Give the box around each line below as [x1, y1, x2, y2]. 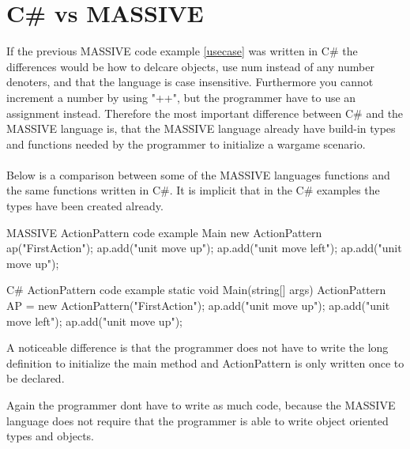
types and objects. [6, 428, 94, 444]
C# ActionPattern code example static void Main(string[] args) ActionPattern [6, 281, 386, 298]
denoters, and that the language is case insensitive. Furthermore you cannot [6, 74, 374, 90]
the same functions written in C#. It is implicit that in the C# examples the [6, 182, 380, 198]
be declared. [6, 370, 65, 387]
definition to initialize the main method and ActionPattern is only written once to [6, 354, 404, 371]
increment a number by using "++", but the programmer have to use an [6, 89, 356, 105]
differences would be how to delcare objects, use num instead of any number [6, 58, 374, 74]
